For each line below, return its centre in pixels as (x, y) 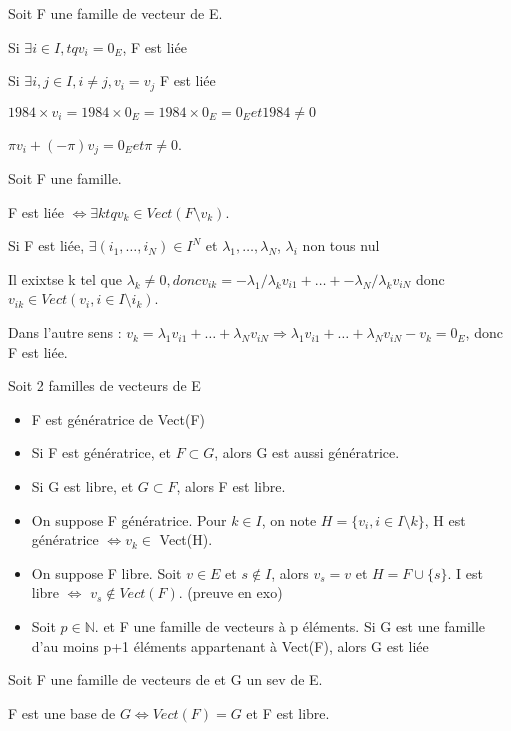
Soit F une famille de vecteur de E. (115, 13)
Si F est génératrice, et (101, 452)
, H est (445, 519)
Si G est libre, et (82, 486)
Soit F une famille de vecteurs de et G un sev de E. (165, 679)
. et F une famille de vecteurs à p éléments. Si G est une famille (290, 626)
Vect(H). (186, 539)
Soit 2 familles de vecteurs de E (104, 385)
